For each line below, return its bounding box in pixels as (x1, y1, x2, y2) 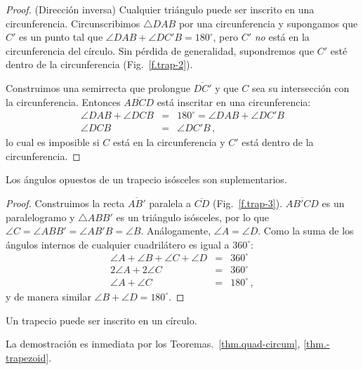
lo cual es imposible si (6, 135, 100, 150)
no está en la (254, 29, 310, 44)
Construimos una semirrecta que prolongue (6, 80, 190, 95)
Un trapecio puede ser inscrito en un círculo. (6, 312, 197, 327)
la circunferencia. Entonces (6, 94, 121, 109)
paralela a (149, 196, 192, 210)
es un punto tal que (19, 29, 103, 44)
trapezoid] (6, 350, 49, 364)
